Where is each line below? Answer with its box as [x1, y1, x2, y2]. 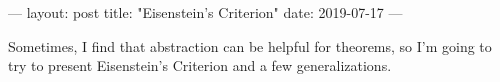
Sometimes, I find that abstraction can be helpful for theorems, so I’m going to [8, 35, 492, 56]
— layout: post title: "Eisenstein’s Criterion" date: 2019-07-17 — [8, 2, 403, 22]
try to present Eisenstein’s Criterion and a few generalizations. [8, 55, 392, 76]
